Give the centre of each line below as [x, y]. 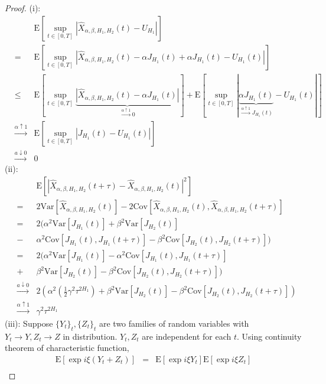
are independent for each [187, 336]
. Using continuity [269, 336]
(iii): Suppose [29, 323]
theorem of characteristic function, [67, 348]
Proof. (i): [23, 8]
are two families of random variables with [174, 323]
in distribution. [90, 336]
